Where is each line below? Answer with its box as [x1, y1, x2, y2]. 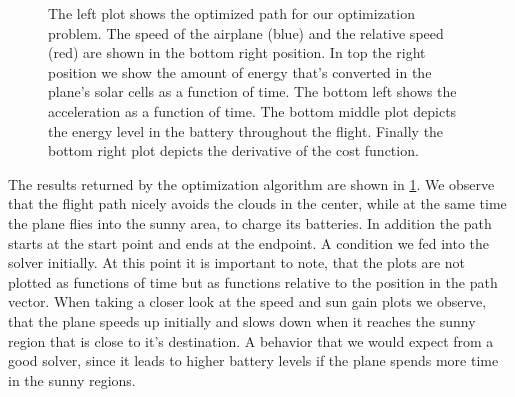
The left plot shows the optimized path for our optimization [48, 3, 415, 23]
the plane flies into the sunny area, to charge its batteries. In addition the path [8, 212, 492, 233]
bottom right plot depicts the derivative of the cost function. [48, 140, 419, 161]
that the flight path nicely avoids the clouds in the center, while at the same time [8, 193, 507, 214]
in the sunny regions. [8, 369, 136, 390]
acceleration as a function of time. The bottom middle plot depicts [48, 100, 457, 121]
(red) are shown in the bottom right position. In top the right [48, 42, 426, 63]
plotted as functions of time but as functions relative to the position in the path [8, 271, 498, 292]
